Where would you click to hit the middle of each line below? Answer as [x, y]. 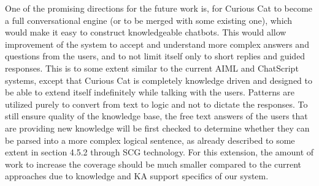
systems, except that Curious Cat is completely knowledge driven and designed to [159, 80]
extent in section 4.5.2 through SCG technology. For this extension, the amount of [159, 152]
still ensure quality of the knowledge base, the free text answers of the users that [156, 116]
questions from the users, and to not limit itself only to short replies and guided [155, 56]
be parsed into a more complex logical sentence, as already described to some [150, 140]
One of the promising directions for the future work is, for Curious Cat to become [159, 8]
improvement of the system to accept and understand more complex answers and [157, 44]
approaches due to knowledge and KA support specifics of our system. [137, 176]
